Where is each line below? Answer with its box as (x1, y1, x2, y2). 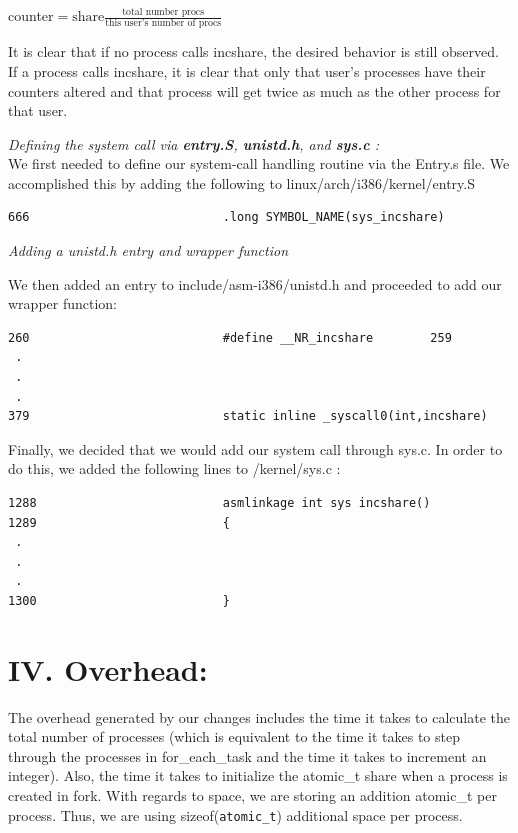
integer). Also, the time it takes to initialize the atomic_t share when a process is (8, 765, 508, 786)
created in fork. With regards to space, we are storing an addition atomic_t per (8, 785, 497, 806)
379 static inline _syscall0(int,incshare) (8, 409, 488, 424)
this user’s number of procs (105, 18, 222, 29)
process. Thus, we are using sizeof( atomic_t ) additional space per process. (8, 804, 463, 825)
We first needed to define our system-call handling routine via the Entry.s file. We (8, 153, 510, 174)
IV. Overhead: (8, 648, 208, 689)
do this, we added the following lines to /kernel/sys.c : (8, 458, 341, 479)
